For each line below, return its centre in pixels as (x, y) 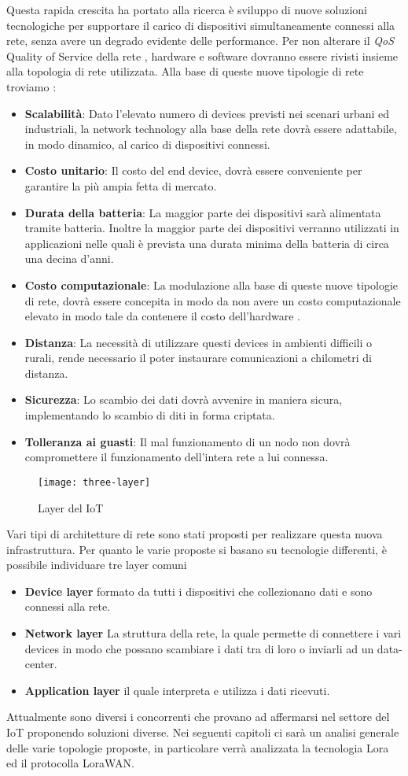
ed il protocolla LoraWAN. (70, 763)
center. (41, 664)
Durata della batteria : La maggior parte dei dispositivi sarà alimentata (203, 212)
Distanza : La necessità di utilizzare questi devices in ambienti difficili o (198, 342)
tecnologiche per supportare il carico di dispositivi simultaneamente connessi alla (201, 25)
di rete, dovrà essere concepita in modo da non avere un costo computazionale (213, 300)
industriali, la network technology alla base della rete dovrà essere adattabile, (211, 129)
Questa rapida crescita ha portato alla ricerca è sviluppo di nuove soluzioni (187, 9)
